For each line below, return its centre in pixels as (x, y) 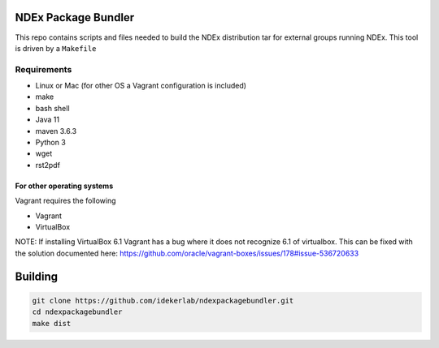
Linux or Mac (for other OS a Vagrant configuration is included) (141, 86)
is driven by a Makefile (56, 48)
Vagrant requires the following (66, 201)
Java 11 (48, 120)
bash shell (52, 108)
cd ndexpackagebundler (77, 312)
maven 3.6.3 (56, 131)
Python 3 (51, 142)
